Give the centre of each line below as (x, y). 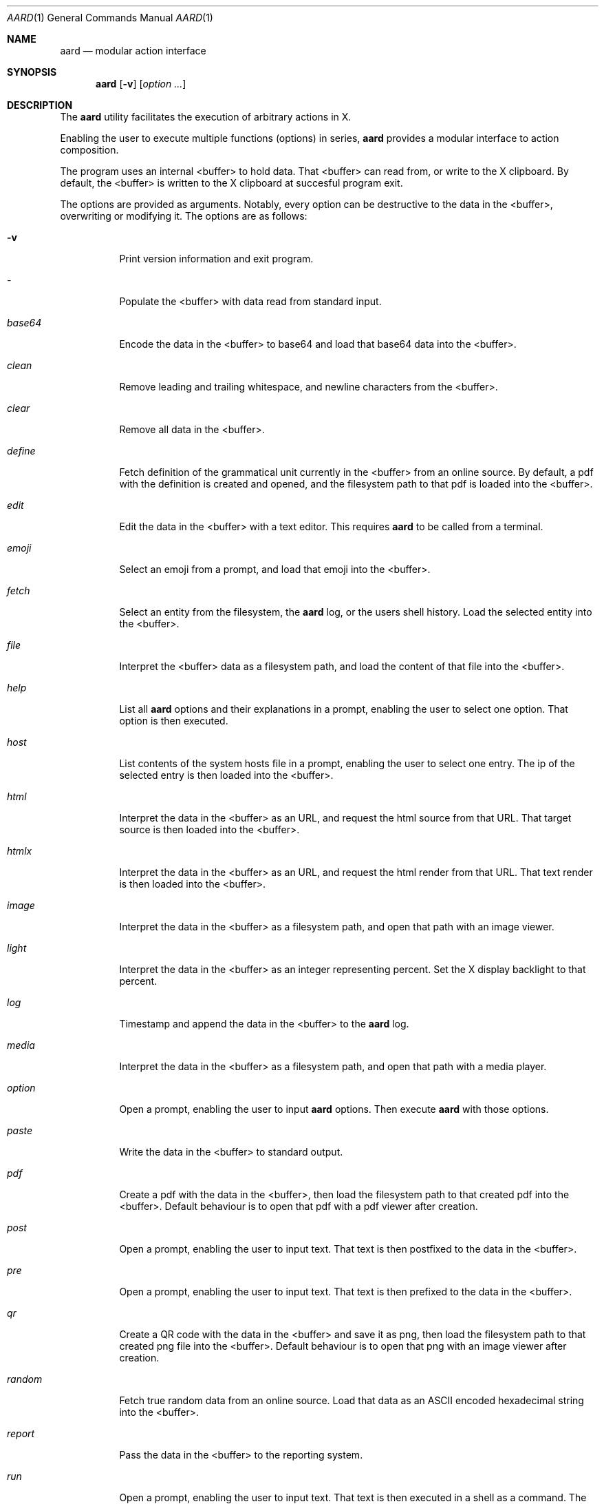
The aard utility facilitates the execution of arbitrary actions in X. (206, 117)
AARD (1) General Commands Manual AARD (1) (110, 18)
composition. (89, 150)
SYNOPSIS (32, 72)
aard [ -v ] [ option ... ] (141, 84)
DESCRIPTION (40, 105)
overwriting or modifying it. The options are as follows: (184, 216)
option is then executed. (174, 721)
